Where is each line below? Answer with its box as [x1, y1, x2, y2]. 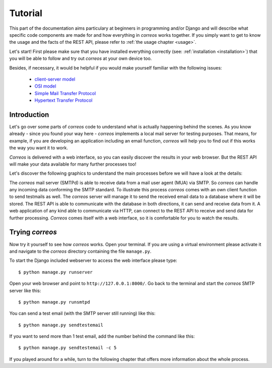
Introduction [9, 110, 49, 119]
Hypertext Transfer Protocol [34, 97, 93, 103]
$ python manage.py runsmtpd [18, 299, 90, 305]
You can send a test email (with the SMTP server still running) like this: [9, 310, 156, 317]
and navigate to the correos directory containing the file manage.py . [9, 248, 152, 254]
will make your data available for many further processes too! [9, 161, 137, 167]
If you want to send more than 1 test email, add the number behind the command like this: [9, 333, 195, 339]
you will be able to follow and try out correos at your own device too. [9, 55, 152, 61]
